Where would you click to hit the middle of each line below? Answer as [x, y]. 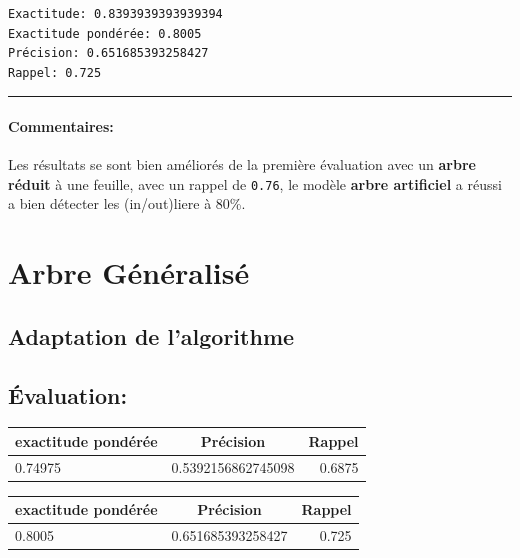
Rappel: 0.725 [55, 72]
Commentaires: [61, 125]
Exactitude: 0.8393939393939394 [115, 14]
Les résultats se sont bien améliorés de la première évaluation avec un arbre [242, 164]
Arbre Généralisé [129, 272]
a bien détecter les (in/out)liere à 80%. [127, 203]
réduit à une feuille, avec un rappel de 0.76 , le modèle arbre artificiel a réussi [255, 183]
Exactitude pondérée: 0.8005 [105, 33]
